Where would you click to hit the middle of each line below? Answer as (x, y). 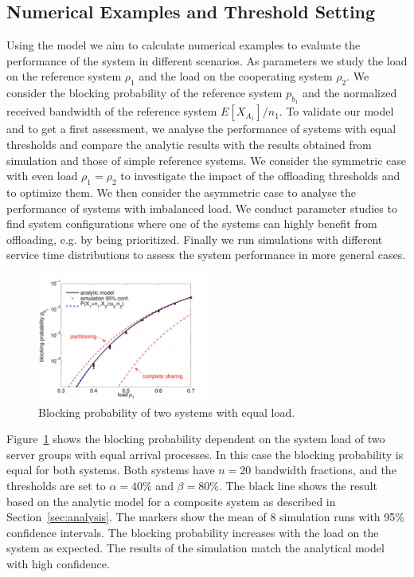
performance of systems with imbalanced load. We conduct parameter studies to (202, 208)
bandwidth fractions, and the (325, 470)
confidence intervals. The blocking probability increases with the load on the (193, 532)
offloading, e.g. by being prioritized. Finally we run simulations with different (195, 239)
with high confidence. (58, 563)
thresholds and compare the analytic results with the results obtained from (189, 144)
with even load (42, 176)
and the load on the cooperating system (236, 76)
